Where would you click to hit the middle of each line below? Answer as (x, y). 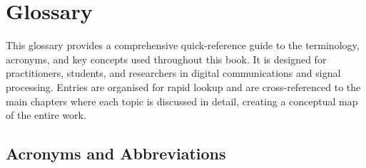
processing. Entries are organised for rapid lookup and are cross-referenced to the (183, 86)
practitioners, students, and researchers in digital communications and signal (173, 73)
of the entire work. (46, 115)
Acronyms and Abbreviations (116, 153)
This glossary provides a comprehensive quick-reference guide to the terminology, (183, 45)
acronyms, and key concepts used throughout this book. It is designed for (166, 59)
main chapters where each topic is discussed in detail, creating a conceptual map (182, 101)
